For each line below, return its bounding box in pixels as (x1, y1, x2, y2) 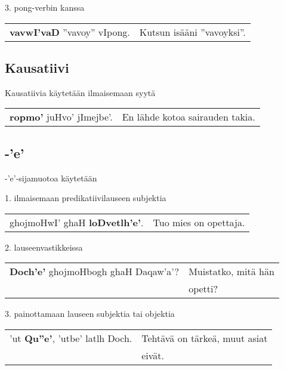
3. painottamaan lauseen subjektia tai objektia (5, 307, 175, 320)
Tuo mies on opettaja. (153, 215, 245, 229)
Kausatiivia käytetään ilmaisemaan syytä (5, 86, 156, 98)
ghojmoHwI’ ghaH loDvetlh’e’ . (10, 215, 144, 229)
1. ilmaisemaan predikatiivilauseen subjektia (5, 192, 166, 204)
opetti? (189, 282, 218, 296)
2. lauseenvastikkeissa (5, 240, 83, 253)
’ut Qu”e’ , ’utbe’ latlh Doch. (10, 331, 132, 345)
